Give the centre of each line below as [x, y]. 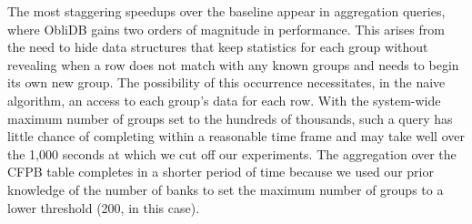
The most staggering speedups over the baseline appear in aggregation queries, [226, 11]
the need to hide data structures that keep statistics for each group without [218, 47]
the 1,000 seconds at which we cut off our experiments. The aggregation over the [232, 153]
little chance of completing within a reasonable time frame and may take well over [236, 136]
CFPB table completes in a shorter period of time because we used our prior [221, 172]
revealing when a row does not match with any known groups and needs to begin [233, 64]
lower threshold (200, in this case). [104, 207]
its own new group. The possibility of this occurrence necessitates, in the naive [226, 82]
